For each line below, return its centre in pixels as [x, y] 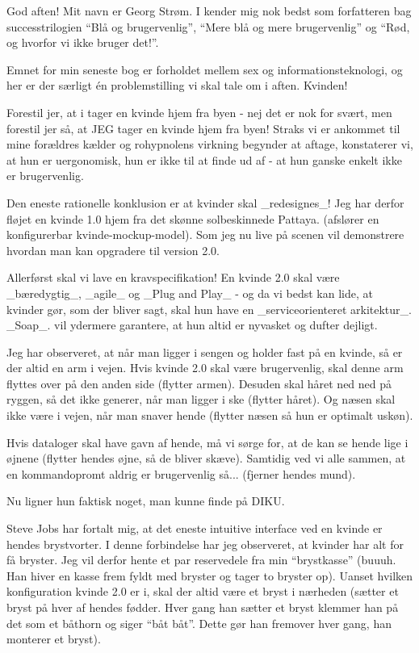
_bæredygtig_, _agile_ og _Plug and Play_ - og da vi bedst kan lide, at [190, 293]
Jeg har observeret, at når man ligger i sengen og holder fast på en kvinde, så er [205, 352]
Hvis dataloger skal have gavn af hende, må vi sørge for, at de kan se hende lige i [207, 442]
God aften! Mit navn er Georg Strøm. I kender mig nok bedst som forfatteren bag [209, 10]
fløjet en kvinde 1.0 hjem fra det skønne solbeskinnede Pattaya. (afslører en [193, 218]
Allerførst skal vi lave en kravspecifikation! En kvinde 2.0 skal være [173, 277]
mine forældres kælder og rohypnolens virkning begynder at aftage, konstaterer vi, [210, 144]
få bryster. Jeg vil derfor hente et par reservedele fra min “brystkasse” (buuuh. [201, 560]
